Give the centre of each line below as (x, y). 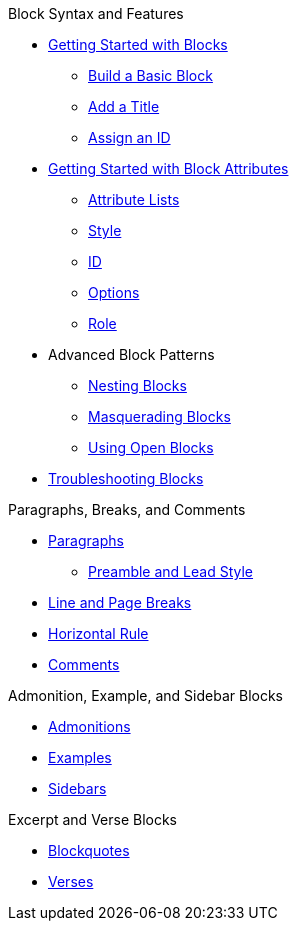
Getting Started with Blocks (138, 44)
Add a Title (124, 106)
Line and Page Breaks (120, 602)
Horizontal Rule (98, 633)
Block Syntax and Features (96, 13)
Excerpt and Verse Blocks (93, 819)
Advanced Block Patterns (131, 354)
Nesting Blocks (137, 385)
